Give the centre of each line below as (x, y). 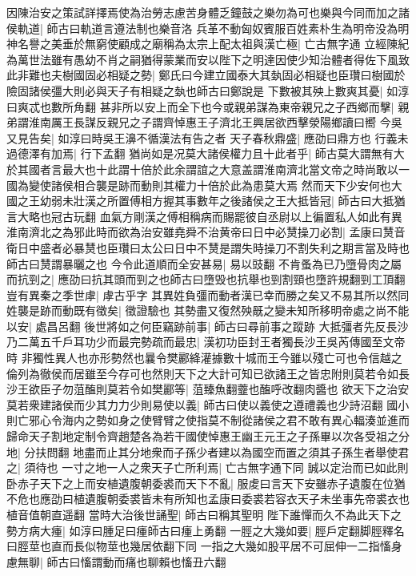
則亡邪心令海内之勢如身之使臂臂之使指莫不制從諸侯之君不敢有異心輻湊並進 (202, 420)
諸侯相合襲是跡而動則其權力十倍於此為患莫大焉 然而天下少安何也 (221, 185)
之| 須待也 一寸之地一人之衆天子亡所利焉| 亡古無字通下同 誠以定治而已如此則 (208, 467)
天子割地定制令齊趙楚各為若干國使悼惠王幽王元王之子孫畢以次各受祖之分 (219, 436)
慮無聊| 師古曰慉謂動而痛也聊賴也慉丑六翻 (116, 561)
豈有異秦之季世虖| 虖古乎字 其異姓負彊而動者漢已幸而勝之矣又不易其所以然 (202, 294)
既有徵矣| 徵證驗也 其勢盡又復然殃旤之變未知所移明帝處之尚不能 (241, 310)
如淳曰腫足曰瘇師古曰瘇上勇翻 (148, 530)
